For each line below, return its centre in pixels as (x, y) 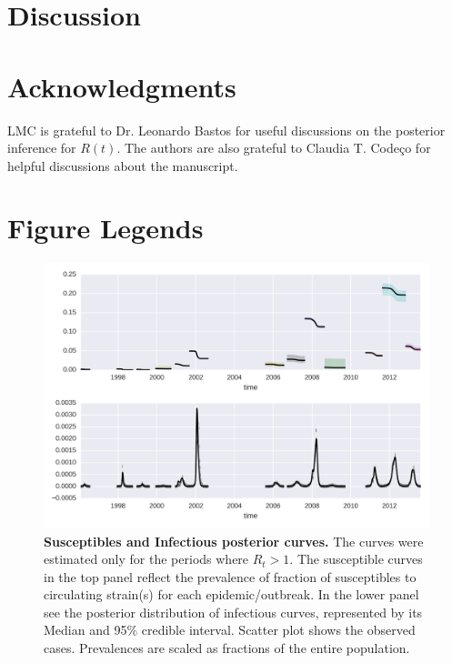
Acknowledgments (122, 86)
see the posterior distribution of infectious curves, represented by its (233, 612)
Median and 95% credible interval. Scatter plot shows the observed (230, 630)
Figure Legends (105, 228)
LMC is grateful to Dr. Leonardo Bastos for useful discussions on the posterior (226, 130)
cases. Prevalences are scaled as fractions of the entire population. (227, 648)
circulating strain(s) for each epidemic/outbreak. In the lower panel (231, 594)
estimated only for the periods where (146, 559)
